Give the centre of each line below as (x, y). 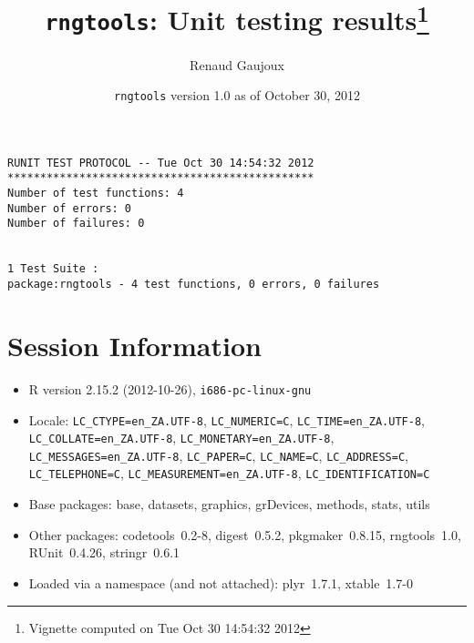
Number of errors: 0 (70, 208)
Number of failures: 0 (76, 224)
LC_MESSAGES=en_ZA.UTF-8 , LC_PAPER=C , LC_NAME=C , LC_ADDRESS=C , (218, 455)
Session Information (134, 345)
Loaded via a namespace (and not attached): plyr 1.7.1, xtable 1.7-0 (221, 582)
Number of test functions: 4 (96, 194)
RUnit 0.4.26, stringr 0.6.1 (104, 552)
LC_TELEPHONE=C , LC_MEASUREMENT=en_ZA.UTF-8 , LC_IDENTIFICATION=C (229, 473)
